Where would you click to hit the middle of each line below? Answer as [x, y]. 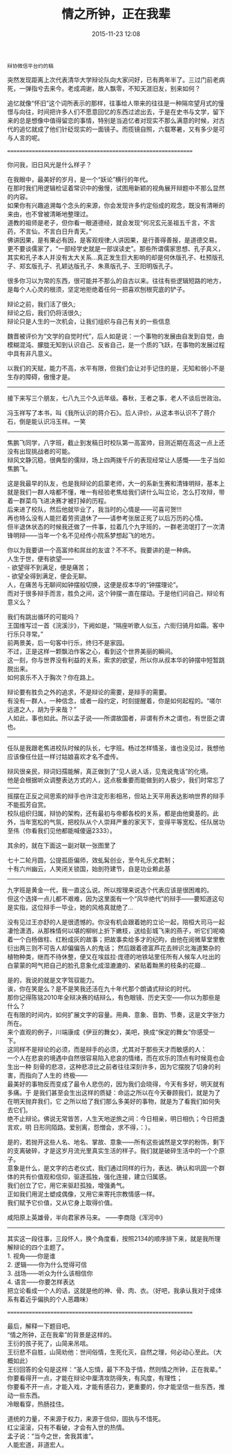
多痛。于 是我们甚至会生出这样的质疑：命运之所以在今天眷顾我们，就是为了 [114, 1093]
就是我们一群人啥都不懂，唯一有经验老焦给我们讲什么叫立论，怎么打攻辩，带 [116, 492]
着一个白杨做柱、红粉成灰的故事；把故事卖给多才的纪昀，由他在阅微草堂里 [113, 939]
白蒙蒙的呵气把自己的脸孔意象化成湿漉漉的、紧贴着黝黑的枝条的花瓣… [107, 965]
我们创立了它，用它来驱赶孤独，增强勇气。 [68, 1185]
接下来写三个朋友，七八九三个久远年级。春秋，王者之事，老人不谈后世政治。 [116, 398]
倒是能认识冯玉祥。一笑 [52, 421]
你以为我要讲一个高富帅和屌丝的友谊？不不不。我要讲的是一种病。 [101, 550]
